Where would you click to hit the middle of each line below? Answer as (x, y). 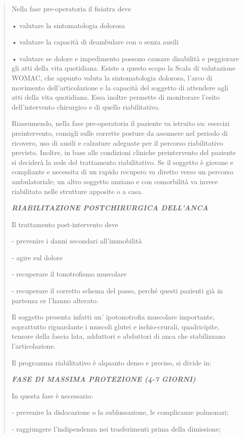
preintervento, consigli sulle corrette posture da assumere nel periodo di (120, 133)
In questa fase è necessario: (52, 395)
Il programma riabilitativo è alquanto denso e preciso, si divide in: (111, 362)
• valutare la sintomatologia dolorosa (68, 25)
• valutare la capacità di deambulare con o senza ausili (95, 42)
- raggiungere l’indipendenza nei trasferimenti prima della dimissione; (116, 429)
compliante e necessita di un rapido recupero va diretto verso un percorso (122, 172)
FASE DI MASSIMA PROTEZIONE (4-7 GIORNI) (104, 379)
